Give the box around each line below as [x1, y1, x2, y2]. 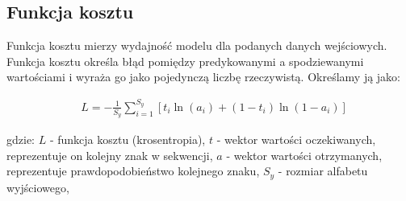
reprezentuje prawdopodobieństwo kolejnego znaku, [6, 162, 260, 179]
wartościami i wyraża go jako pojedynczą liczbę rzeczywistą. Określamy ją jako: [6, 68, 401, 85]
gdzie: [6, 131, 35, 148]
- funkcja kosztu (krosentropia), [49, 131, 206, 148]
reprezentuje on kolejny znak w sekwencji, [6, 146, 213, 163]
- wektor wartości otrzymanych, [226, 146, 383, 163]
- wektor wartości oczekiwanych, [216, 131, 376, 148]
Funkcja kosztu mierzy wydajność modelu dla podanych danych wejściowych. [6, 37, 387, 54]
